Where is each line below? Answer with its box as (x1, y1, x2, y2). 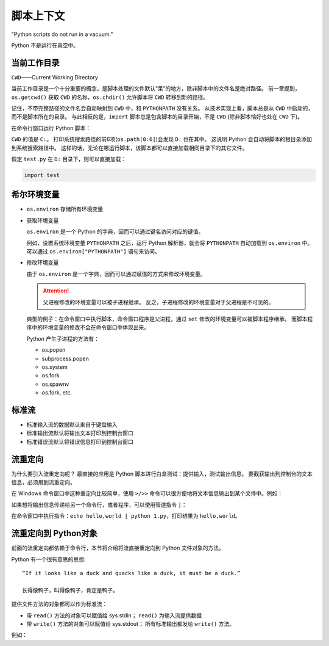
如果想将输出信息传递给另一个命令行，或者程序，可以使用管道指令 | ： (11, 501, 187, 508)
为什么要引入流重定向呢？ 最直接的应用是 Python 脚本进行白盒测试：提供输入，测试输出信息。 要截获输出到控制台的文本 (11, 470, 313, 477)
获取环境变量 (26, 217, 59, 224)
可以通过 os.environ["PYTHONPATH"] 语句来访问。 (26, 248, 161, 255)
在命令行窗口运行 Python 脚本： (11, 124, 91, 131)
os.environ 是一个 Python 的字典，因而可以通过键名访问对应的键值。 (26, 228, 204, 235)
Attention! (43, 287, 69, 294)
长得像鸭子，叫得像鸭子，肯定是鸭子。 (22, 587, 118, 593)
